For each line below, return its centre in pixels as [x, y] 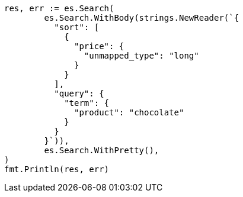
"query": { [79, 93]
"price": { [99, 46]
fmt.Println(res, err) [57, 169]
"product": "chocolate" [129, 112]
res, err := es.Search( [59, 8]
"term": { [87, 103]
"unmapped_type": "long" [141, 56]
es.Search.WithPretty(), [102, 150]
